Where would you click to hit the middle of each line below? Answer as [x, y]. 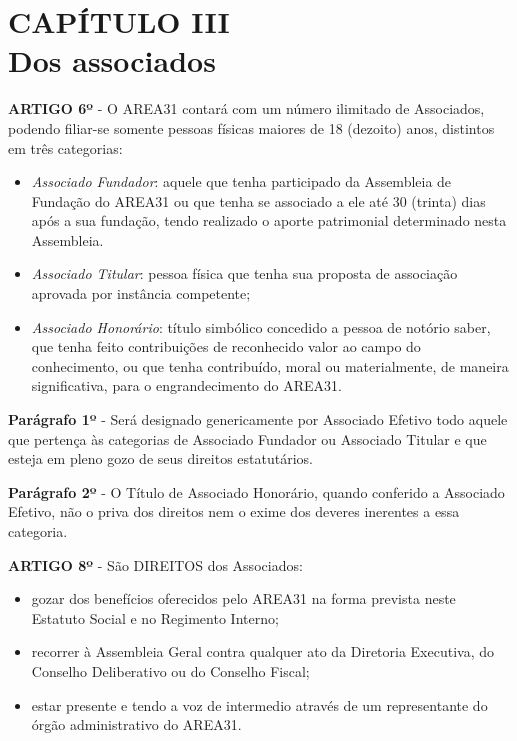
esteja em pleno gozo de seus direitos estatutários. [160, 458]
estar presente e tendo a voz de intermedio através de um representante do [259, 704]
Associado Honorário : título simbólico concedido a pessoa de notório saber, [261, 326]
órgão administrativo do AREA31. [136, 724]
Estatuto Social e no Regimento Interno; [155, 617]
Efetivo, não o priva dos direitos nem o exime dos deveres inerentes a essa [234, 511]
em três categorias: [65, 147]
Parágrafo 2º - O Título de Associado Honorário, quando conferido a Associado [256, 491]
